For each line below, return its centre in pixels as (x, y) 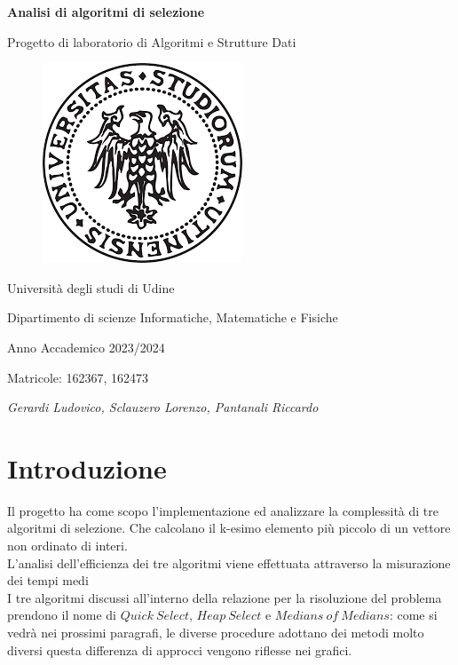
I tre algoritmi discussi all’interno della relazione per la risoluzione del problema (225, 597)
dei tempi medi (48, 580)
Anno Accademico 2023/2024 (86, 347)
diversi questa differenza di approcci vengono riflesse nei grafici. (180, 649)
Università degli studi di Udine (91, 287)
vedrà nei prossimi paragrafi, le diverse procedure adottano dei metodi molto (216, 633)
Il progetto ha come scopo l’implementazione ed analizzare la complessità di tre (223, 510)
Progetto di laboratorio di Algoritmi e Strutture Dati (152, 41)
